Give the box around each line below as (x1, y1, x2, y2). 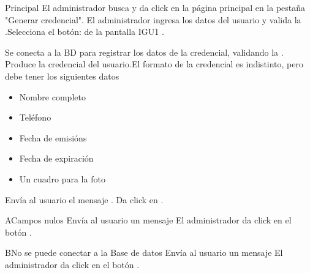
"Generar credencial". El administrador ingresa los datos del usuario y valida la (5, 13, 301, 26)
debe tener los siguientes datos (5, 69, 119, 82)
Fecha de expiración (19, 152, 94, 165)
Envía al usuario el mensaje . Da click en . (5, 193, 164, 206)
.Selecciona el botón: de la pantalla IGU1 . (5, 25, 164, 38)
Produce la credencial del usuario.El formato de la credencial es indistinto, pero (5, 58, 303, 70)
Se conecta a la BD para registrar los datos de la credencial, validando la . (5, 45, 284, 58)
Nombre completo (19, 90, 86, 103)
